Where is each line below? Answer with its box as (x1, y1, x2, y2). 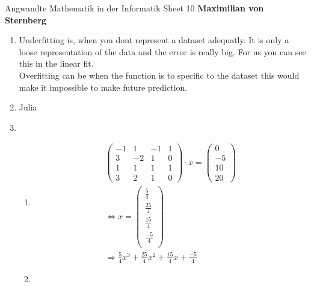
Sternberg (5, 13, 47, 26)
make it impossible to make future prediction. (19, 80, 188, 93)
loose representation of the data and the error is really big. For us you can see (19, 45, 306, 58)
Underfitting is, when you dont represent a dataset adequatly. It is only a (19, 34, 289, 46)
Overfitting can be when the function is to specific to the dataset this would (19, 68, 300, 81)
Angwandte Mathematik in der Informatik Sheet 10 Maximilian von (5, 2, 264, 14)
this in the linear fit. (19, 57, 94, 70)
